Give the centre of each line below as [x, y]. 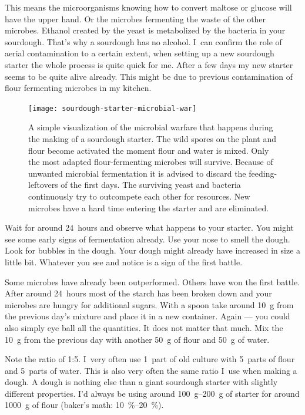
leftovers [43, 185]
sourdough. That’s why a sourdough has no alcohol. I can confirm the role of [143, 41]
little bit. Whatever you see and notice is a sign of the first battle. [124, 262]
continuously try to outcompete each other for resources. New [139, 196]
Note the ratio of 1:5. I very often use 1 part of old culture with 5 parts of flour [150, 359]
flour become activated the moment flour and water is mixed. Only [149, 150]
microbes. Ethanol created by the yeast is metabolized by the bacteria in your [145, 30]
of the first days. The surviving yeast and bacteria [151, 185]
